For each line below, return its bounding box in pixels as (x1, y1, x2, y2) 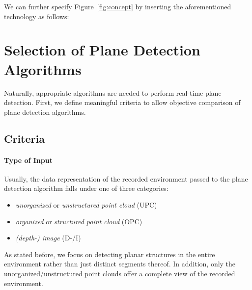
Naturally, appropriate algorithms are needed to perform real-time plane (4, 87, 222, 98)
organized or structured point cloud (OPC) (15, 216, 142, 226)
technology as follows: (4, 11, 69, 21)
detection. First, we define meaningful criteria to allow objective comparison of (4, 97, 241, 107)
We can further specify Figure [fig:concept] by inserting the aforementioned (4, 1, 231, 11)
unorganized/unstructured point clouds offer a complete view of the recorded (4, 268, 235, 279)
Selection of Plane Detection (4, 40, 200, 60)
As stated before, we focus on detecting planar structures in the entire (4, 249, 215, 259)
